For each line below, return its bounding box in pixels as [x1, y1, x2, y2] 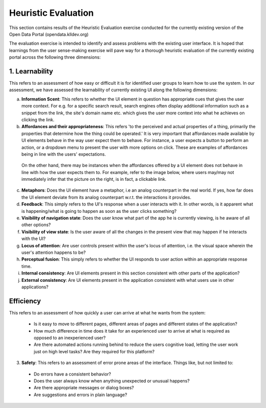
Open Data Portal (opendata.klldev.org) [9, 31, 89, 37]
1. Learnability [9, 67, 54, 75]
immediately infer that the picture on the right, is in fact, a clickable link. [21, 176, 167, 182]
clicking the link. [21, 116, 55, 123]
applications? [21, 284, 49, 290]
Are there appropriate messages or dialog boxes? [33, 385, 134, 391]
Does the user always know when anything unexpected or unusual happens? [33, 377, 190, 384]
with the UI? [21, 236, 46, 241]
